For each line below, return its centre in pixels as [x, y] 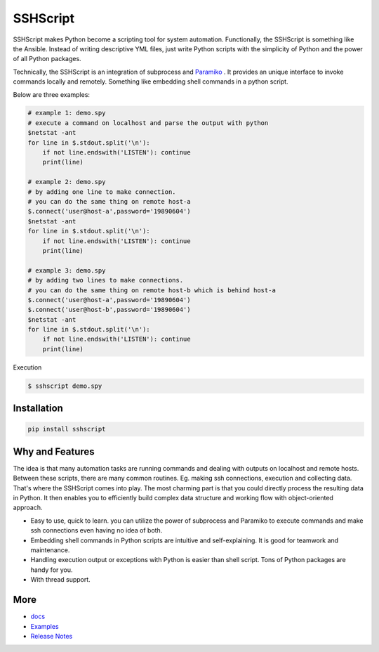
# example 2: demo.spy [67, 182]
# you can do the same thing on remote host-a [109, 201]
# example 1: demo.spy [67, 113]
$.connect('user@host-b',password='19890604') [109, 310]
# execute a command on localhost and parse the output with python [148, 123]
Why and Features [54, 451]
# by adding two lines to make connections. [106, 280]
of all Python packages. [47, 59]
